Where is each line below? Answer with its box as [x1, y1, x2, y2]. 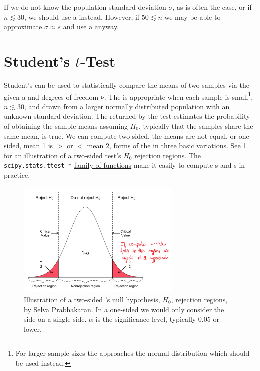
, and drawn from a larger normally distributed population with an [24, 101, 230, 111]
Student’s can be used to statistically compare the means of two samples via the [4, 79, 249, 90]
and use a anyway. [63, 21, 119, 32]
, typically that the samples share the [139, 120, 253, 131]
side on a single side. [24, 314, 87, 324]
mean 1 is [23, 140, 53, 151]
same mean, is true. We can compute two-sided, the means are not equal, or [4, 130, 237, 141]
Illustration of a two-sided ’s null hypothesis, [24, 294, 160, 304]
